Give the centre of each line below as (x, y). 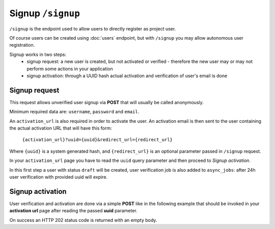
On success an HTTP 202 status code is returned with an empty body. (83, 220)
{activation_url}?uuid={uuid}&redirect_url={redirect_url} (98, 140)
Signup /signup (45, 13)
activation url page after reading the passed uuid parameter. (73, 211)
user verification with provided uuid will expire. (59, 177)
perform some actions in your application (70, 69)
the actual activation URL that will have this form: (61, 128)
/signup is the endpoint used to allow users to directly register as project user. (93, 28)
